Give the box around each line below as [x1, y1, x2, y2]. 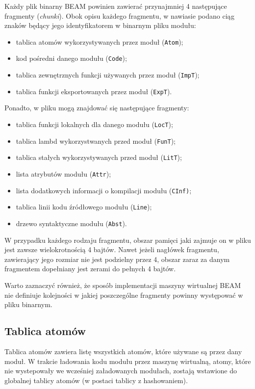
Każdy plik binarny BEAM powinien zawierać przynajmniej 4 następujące [4, 1, 227, 11]
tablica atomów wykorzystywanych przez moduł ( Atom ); [16, 36, 183, 47]
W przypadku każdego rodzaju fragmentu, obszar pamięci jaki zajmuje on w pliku [4, 234, 251, 245]
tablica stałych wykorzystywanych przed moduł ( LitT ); [16, 152, 182, 162]
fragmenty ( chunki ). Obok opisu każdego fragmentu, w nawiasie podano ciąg [4, 10, 234, 21]
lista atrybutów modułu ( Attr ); [16, 168, 111, 179]
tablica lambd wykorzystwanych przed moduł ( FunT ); [16, 135, 176, 146]
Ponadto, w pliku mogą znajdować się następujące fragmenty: [4, 103, 189, 113]
